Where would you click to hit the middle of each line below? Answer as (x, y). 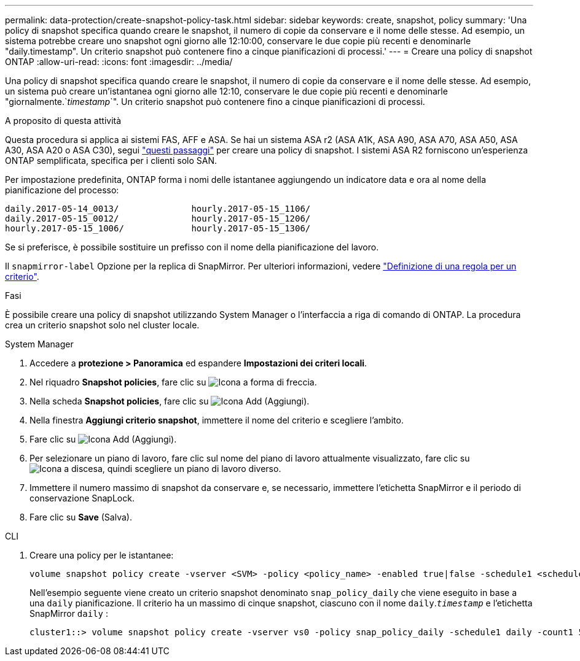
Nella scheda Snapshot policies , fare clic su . (170, 401)
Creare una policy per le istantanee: (102, 555)
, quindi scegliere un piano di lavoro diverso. (192, 469)
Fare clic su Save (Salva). (81, 517)
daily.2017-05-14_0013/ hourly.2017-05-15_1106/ (158, 209)
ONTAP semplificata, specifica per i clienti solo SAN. (111, 160)
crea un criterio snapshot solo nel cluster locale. (102, 325)
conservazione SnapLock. (82, 498)
